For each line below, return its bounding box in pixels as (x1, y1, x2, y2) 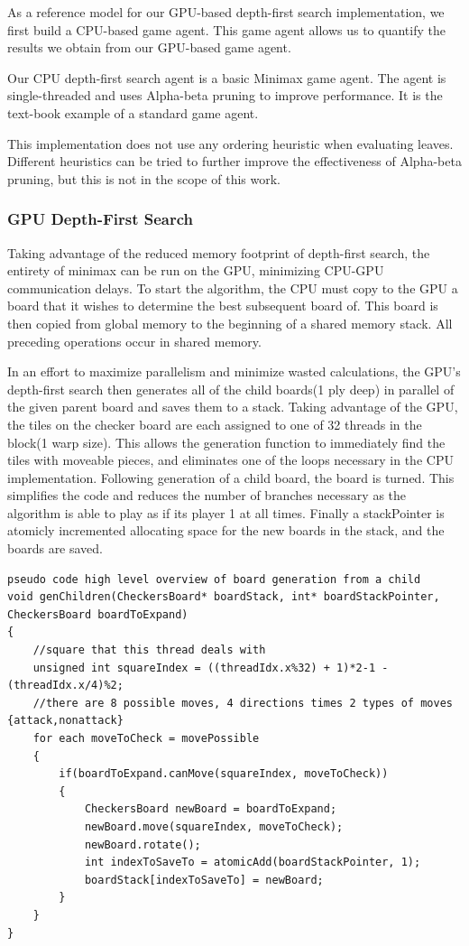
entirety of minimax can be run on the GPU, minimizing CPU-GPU (7, 261, 384, 280)
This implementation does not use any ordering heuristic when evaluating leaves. (7, 134, 454, 153)
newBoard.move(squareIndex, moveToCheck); (84, 820, 344, 833)
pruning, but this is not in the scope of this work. (7, 169, 280, 188)
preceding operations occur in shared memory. (7, 331, 262, 350)
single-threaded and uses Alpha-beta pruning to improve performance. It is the (7, 86, 443, 105)
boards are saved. (7, 539, 104, 558)
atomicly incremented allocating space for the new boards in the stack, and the (7, 521, 445, 540)
